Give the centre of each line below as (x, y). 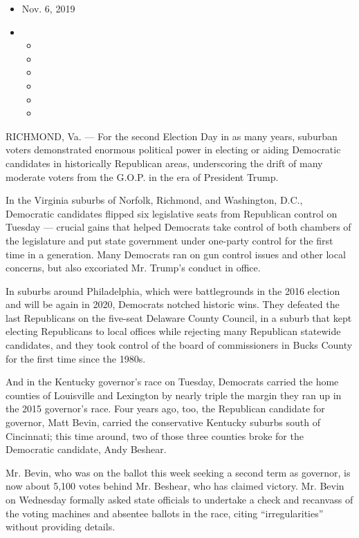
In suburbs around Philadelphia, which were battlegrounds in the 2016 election (173, 290)
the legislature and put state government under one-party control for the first (169, 240)
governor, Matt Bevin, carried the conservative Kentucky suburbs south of (163, 422)
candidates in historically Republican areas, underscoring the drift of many (164, 163)
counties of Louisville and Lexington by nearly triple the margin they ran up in (174, 395)
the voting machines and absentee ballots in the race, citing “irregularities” (165, 513)
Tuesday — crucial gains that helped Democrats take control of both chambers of (178, 227)
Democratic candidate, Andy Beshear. (86, 449)
